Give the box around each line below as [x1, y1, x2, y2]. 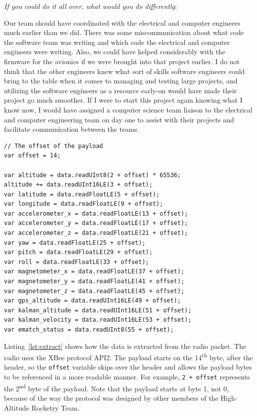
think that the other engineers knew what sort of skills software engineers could [4, 66, 245, 76]
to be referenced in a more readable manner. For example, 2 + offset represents [4, 372, 250, 382]
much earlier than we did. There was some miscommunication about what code [4, 27, 244, 38]
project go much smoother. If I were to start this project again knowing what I [4, 95, 243, 105]
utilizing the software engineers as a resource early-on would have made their [4, 85, 237, 95]
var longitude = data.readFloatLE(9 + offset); [4, 200, 164, 208]
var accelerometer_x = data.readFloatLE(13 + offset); [4, 210, 188, 217]
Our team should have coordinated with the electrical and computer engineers [4, 17, 240, 28]
